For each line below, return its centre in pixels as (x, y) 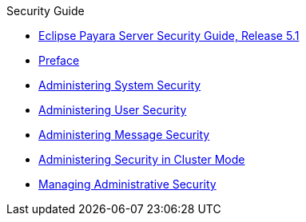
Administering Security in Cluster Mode (142, 159)
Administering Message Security (124, 135)
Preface (59, 60)
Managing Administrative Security (127, 184)
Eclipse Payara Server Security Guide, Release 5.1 (169, 36)
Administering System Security (120, 85)
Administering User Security (113, 110)
